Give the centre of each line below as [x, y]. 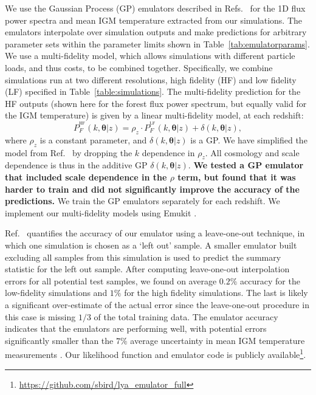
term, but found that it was [237, 177]
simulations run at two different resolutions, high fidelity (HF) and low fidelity [151, 79]
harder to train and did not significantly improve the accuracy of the [152, 189]
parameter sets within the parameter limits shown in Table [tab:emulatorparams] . [157, 43]
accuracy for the [270, 280]
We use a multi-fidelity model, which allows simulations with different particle [150, 56]
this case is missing [40, 316]
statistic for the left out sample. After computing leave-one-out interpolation [147, 269]
